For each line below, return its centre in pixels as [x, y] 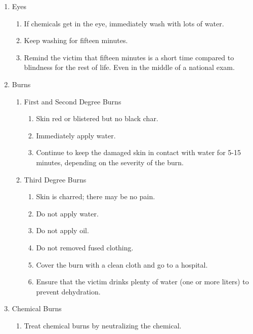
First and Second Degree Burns [73, 101]
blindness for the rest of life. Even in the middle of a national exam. [129, 67]
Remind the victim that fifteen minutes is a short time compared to [129, 57]
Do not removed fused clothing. [85, 247]
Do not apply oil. [62, 230]
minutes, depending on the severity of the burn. [110, 162]
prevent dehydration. [68, 291]
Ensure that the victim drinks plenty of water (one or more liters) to [142, 282]
